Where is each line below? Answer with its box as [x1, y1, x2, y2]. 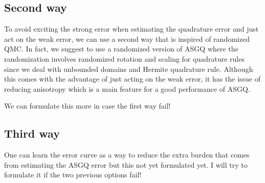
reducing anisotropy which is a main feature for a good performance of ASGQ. [4, 83, 250, 94]
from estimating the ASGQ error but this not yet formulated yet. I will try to [4, 159, 248, 170]
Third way [4, 125, 60, 141]
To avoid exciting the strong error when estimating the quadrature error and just [4, 23, 259, 34]
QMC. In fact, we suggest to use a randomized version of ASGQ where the [4, 43, 238, 54]
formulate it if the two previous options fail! [4, 169, 142, 180]
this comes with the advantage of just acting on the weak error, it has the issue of [4, 73, 261, 84]
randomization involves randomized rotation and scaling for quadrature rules [4, 53, 245, 64]
